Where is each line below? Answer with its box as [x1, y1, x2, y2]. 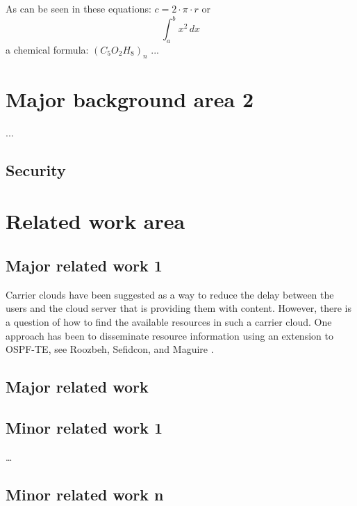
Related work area [6, 207, 185, 235]
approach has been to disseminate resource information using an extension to [6, 328, 333, 342]
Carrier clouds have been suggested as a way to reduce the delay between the [6, 287, 334, 301]
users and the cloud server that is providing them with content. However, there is [6, 301, 351, 315]
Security [6, 159, 66, 180]
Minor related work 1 [6, 416, 163, 438]
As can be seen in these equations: [6, 1, 151, 15]
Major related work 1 [6, 254, 163, 276]
